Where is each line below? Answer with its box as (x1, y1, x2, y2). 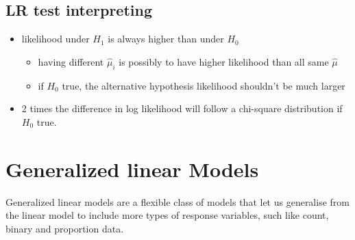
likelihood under (21, 31, 90, 46)
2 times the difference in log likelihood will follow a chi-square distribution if (21, 101, 343, 116)
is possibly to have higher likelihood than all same (119, 54, 329, 68)
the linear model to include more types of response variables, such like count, (5, 208, 329, 222)
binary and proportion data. (5, 221, 124, 235)
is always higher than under (108, 31, 224, 46)
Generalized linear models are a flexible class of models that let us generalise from (5, 194, 350, 209)
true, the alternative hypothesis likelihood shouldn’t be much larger (62, 78, 345, 92)
